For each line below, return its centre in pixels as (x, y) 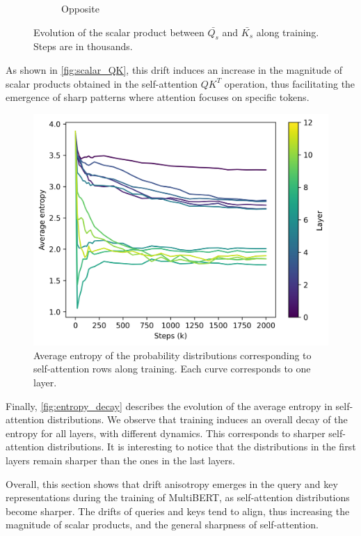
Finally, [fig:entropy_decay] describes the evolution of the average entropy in (169, 405)
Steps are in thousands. (83, 46)
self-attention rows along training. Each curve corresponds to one (172, 369)
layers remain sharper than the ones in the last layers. (120, 460)
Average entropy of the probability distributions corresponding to (173, 355)
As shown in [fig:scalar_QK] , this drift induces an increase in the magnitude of (174, 69)
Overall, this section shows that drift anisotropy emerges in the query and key (172, 483)
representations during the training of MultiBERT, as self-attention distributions (178, 497)
